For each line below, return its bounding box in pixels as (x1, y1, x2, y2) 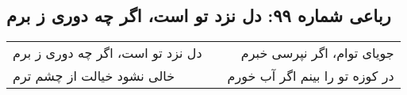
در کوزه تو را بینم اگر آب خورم (227, 66, 394, 85)
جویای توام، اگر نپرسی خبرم (240, 44, 394, 63)
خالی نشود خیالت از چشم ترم (13, 66, 175, 85)
